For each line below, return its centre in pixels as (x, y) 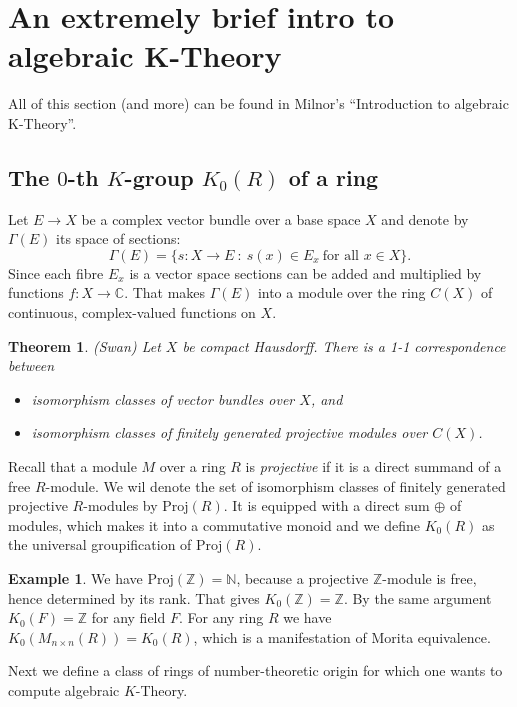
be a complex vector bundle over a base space (221, 218)
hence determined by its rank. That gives (134, 597)
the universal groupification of (100, 544)
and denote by (425, 218)
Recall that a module (72, 466)
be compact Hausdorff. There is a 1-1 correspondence (344, 345)
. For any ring (221, 617)
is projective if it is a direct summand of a (373, 466)
